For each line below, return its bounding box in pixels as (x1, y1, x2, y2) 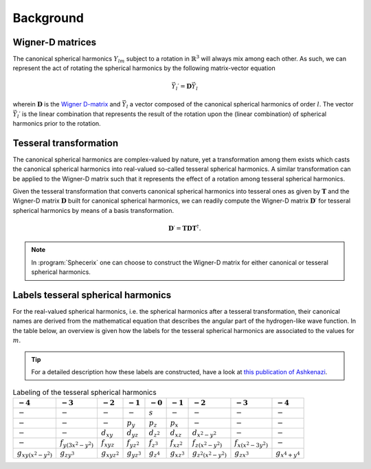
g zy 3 (59, 448, 75, 459)
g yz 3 (126, 448, 142, 459)
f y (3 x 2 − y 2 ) (59, 438, 94, 449)
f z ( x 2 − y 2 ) (192, 438, 223, 449)
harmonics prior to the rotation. (12, 119, 101, 127)
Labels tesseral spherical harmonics (12, 289, 172, 301)
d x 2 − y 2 (192, 428, 216, 439)
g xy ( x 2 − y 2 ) (16, 448, 53, 459)
